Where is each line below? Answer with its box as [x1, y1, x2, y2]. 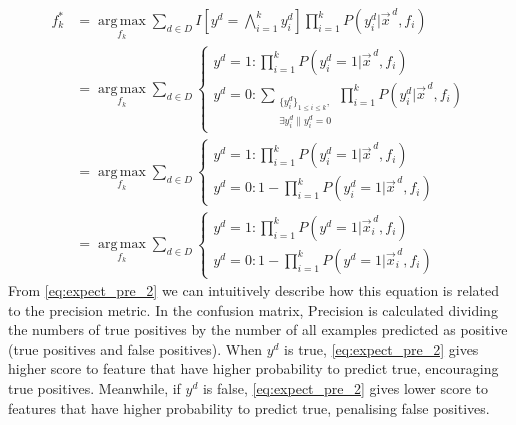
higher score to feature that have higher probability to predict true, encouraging [8, 358, 499, 379]
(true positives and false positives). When [8, 338, 262, 359]
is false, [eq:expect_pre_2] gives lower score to [202, 378, 489, 399]
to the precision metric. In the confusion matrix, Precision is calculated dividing [8, 299, 498, 320]
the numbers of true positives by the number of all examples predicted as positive [8, 319, 508, 340]
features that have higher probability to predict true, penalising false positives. [8, 397, 490, 418]
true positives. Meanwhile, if [8, 378, 181, 399]
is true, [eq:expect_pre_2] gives [284, 338, 479, 359]
